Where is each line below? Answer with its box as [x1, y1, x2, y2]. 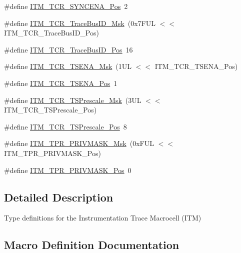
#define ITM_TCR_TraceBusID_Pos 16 [4, 44, 133, 54]
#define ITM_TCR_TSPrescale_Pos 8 [4, 121, 127, 131]
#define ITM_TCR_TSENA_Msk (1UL [4, 61, 132, 71]
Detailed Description [4, 189, 113, 204]
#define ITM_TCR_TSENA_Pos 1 [4, 77, 117, 88]
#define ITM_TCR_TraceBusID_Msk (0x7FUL [4, 17, 155, 28]
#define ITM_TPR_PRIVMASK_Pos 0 [4, 164, 131, 175]
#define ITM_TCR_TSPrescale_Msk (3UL [4, 94, 141, 105]
